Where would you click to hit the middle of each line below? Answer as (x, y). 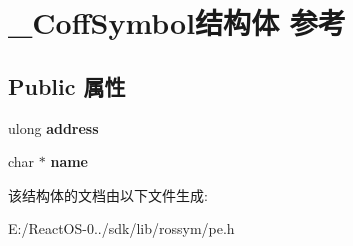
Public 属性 (67, 85)
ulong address (53, 127)
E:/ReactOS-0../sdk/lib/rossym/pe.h (121, 228)
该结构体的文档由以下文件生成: (108, 194)
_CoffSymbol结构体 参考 (177, 22)
